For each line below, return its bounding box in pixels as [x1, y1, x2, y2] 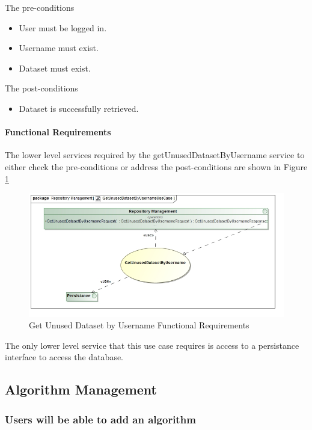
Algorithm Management [5, 380, 158, 399]
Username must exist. [19, 41, 99, 54]
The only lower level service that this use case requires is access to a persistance [5, 339, 299, 351]
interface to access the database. [5, 351, 124, 363]
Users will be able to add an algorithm [5, 411, 196, 426]
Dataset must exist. [19, 61, 91, 74]
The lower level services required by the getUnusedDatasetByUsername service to [5, 149, 305, 161]
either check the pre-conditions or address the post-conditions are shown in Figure [5, 160, 308, 173]
